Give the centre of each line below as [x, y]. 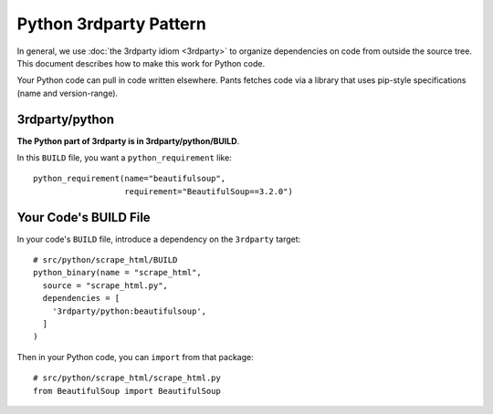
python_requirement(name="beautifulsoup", [130, 179]
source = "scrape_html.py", [105, 285]
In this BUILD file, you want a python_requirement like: [124, 158]
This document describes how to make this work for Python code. [141, 63]
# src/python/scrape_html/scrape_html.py [127, 378]
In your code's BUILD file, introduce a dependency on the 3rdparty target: [159, 239]
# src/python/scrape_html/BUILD [105, 260]
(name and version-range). [68, 93]
